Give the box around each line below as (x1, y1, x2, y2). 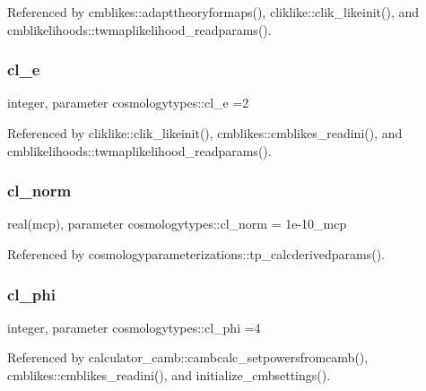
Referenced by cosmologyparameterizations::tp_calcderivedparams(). (7, 245, 386, 263)
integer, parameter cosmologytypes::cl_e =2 (7, 93, 249, 112)
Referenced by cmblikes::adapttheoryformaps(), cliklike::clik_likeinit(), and (7, 3, 420, 21)
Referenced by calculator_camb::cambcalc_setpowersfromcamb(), (7, 348, 369, 367)
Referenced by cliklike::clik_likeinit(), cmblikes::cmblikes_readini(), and (7, 124, 403, 142)
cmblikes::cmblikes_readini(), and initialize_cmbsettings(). (7, 366, 331, 384)
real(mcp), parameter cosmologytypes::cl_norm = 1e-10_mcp (7, 214, 347, 233)
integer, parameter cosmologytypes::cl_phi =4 (7, 317, 261, 336)
